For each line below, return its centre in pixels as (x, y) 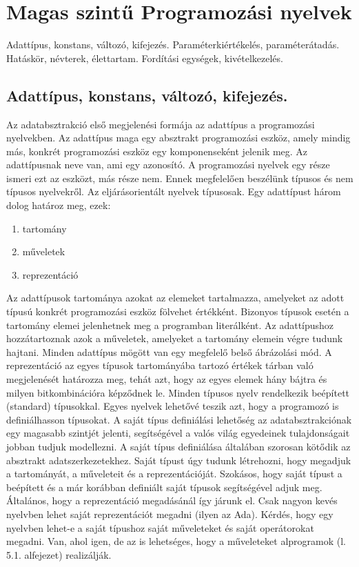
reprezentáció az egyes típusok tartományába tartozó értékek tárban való (160, 365)
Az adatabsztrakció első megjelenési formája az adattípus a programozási (161, 124)
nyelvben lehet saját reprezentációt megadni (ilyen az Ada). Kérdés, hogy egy (170, 514)
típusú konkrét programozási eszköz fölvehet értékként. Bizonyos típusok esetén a (178, 311)
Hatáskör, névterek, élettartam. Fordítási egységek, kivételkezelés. (145, 58)
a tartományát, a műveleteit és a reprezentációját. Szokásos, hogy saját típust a (174, 474)
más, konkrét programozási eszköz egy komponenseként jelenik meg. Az (157, 151)
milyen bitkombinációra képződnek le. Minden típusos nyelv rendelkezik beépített (178, 392)
